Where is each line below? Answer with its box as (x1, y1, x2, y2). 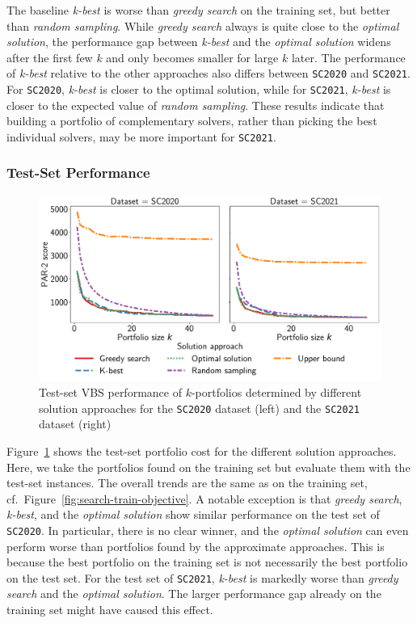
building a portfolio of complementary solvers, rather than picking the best (6, 112, 377, 129)
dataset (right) (39, 415, 112, 432)
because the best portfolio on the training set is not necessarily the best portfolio (6, 554, 408, 570)
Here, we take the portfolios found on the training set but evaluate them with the (6, 458, 411, 475)
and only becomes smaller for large (106, 48, 279, 65)
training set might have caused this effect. (6, 601, 213, 618)
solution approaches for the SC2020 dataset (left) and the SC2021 (39, 399, 360, 416)
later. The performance (291, 48, 406, 65)
